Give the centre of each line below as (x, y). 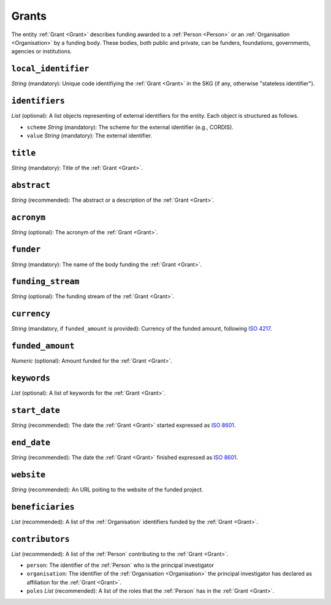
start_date (36, 410)
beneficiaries (43, 507)
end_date (31, 442)
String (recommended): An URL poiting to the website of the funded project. (107, 489)
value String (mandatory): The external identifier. (89, 136)
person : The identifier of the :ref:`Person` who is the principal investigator (120, 565)
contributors (40, 539)
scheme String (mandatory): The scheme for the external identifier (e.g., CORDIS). (130, 127)
